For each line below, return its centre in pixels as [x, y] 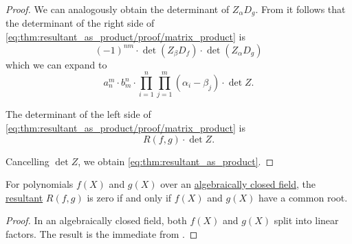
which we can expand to [56, 64]
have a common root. [303, 197]
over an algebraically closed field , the [238, 184]
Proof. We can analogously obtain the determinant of [118, 9]
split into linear [306, 220]
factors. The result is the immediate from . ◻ [102, 233]
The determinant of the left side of [78, 114]
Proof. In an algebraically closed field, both [96, 220]
